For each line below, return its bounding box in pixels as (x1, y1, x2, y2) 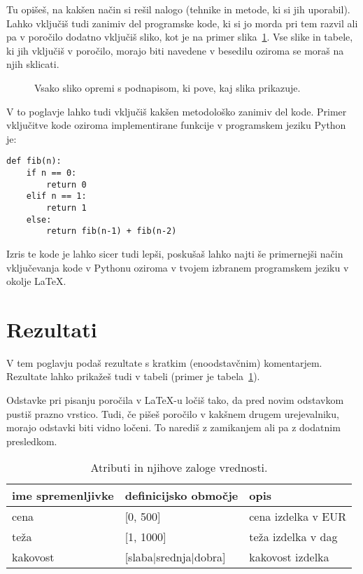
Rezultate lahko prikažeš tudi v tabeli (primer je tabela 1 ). (6, 369, 260, 384)
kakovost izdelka (249, 549, 329, 566)
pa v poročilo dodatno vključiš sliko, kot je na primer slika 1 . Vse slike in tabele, (6, 29, 353, 44)
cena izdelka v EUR (249, 508, 346, 525)
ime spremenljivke (12, 487, 114, 504)
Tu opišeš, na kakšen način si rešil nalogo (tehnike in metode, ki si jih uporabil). (6, 2, 350, 16)
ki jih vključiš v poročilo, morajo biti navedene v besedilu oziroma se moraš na (6, 43, 344, 57)
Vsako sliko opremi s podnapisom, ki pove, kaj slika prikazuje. (34, 80, 301, 94)
